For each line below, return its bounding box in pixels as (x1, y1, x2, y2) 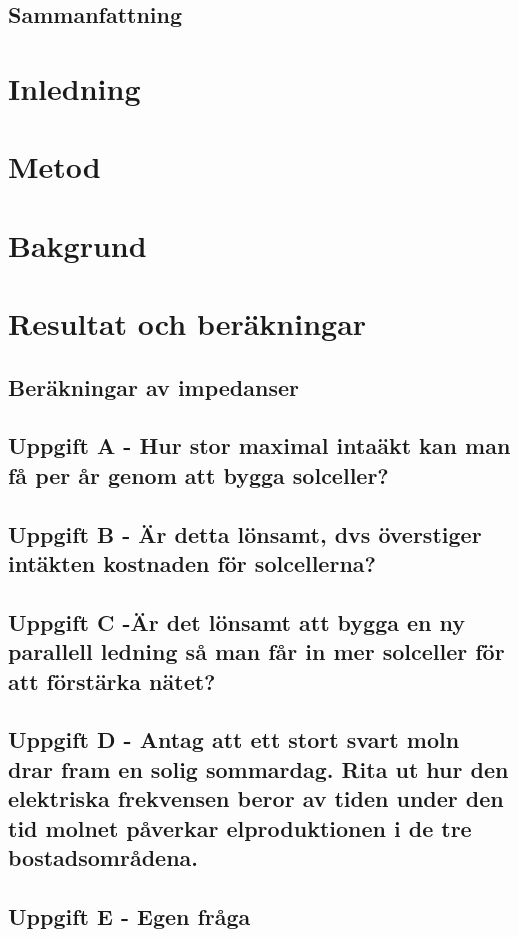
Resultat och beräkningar (8, 303, 367, 344)
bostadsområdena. (8, 841, 199, 872)
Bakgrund (8, 224, 147, 265)
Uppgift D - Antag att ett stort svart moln (8, 724, 460, 755)
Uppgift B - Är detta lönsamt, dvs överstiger (8, 518, 482, 549)
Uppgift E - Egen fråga (8, 900, 251, 931)
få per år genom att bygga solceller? (8, 459, 389, 490)
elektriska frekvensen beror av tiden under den (8, 783, 504, 814)
